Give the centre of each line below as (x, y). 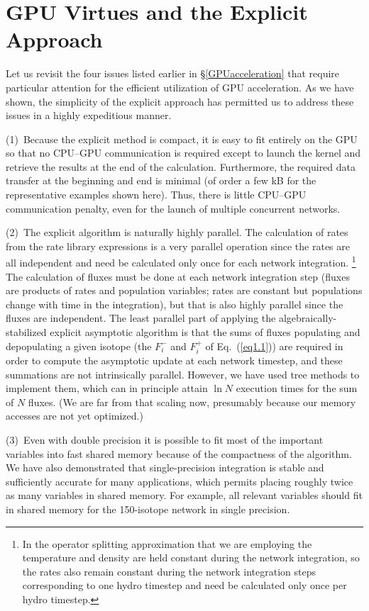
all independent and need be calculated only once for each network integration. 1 (181, 262)
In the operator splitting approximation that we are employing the (167, 543)
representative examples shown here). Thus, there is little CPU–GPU (156, 195)
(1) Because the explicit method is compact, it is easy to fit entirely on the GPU (182, 139)
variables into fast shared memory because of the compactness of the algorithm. (179, 453)
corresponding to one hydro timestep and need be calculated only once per (184, 585)
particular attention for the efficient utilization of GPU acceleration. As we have (180, 87)
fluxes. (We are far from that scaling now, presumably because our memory (192, 402)
